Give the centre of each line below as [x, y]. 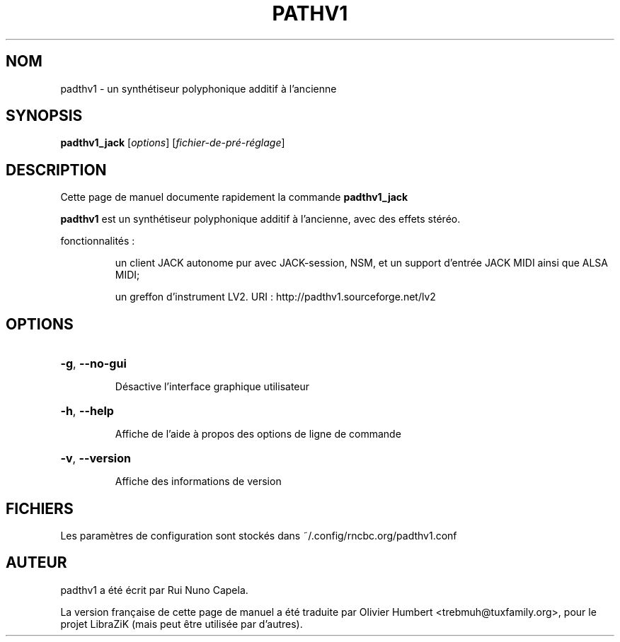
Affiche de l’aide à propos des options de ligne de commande [258, 434]
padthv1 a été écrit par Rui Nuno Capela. [154, 590]
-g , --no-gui [93, 364]
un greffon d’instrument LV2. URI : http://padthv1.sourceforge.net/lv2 [275, 297]
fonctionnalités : [98, 241]
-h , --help [87, 411]
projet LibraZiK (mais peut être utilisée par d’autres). [182, 624]
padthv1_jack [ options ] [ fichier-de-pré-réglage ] [173, 143]
